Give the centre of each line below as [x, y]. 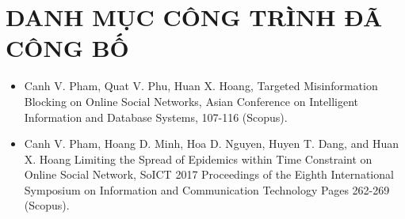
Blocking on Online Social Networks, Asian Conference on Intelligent [191, 101]
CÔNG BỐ [67, 48]
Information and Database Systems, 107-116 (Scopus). [156, 117]
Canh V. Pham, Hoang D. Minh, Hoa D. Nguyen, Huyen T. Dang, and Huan [211, 143]
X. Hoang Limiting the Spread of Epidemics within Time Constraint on [198, 159]
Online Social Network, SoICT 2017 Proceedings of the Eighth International [209, 174]
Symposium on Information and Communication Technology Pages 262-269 [207, 189]
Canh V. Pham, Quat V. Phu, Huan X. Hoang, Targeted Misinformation [201, 86]
